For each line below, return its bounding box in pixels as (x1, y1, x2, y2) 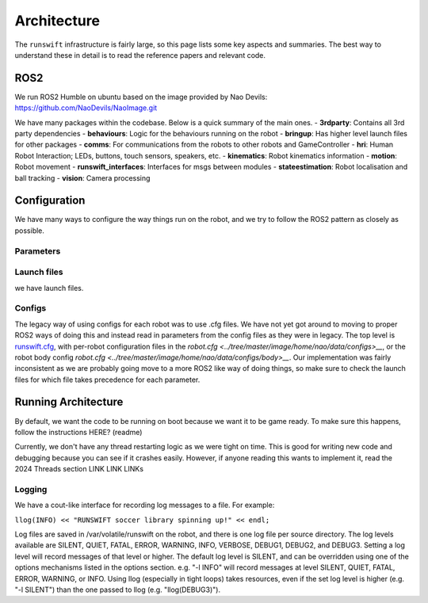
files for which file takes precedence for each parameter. (14, 375, 201, 384)
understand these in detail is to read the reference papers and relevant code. (14, 50, 266, 59)
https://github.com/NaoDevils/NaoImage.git (14, 103, 158, 113)
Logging (14, 483, 48, 494)
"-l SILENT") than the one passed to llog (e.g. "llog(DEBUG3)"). (14, 585, 221, 594)
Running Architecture (14, 395, 124, 409)
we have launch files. (14, 283, 84, 292)
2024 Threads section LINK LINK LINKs (14, 464, 144, 474)
